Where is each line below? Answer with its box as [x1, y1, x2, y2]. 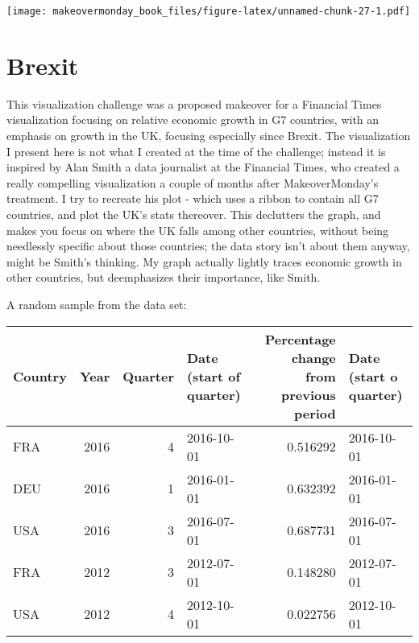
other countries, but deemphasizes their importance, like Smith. [6, 269, 321, 286]
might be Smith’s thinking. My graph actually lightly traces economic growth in [6, 253, 402, 270]
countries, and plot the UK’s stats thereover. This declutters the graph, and [6, 205, 381, 222]
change [292, 348, 336, 367]
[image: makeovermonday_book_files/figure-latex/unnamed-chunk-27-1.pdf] [6, 6, 411, 17]
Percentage [264, 329, 336, 348]
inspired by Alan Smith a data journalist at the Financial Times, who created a [6, 159, 400, 175]
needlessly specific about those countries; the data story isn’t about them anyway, [6, 237, 410, 254]
